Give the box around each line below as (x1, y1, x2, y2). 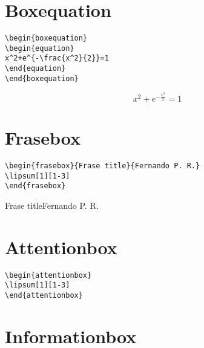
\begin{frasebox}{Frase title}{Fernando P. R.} (5, 162, 200, 170)
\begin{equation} (5, 44, 74, 53)
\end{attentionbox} (5, 291, 83, 300)
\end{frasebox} (5, 182, 66, 191)
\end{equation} (5, 64, 66, 73)
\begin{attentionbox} (5, 271, 92, 280)
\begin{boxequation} (5, 34, 88, 43)
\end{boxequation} (5, 74, 79, 83)
